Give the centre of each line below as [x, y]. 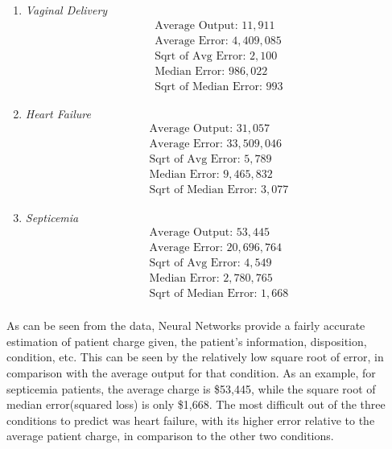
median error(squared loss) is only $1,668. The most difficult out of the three [196, 404]
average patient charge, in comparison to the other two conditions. [170, 436]
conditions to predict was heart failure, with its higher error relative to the [191, 420]
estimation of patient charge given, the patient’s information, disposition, [187, 341]
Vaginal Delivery [66, 10]
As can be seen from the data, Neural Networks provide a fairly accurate [186, 325]
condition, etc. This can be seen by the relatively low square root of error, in [195, 357]
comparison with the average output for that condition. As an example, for [191, 373]
